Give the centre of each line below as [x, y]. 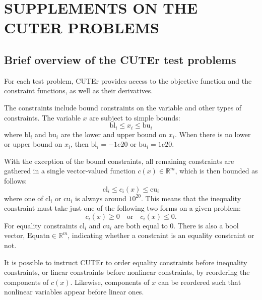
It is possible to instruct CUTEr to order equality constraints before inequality [126, 262]
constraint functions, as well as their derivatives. [79, 91]
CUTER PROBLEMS [82, 27]
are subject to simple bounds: [135, 117]
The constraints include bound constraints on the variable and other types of [123, 107]
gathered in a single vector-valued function [70, 171]
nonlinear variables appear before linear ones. [74, 292]
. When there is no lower [213, 134]
